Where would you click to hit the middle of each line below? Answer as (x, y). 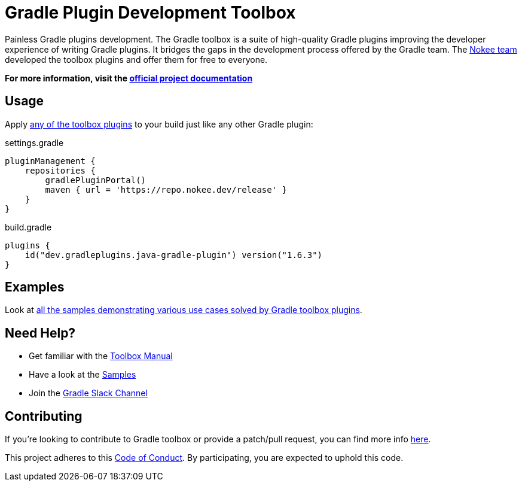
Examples (35, 287)
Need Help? (40, 333)
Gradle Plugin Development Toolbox (150, 13)
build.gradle (28, 227)
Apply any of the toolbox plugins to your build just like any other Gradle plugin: (159, 124)
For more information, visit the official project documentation (129, 78)
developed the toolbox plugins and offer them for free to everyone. (136, 59)
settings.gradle (34, 142)
